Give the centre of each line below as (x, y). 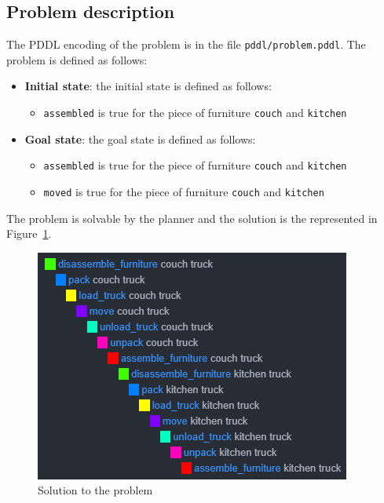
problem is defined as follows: (77, 59)
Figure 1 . (29, 233)
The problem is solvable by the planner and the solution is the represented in (192, 218)
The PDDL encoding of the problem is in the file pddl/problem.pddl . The (186, 44)
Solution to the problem (95, 490)
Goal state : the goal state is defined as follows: (140, 139)
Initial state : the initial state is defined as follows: (148, 86)
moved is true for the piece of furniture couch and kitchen (184, 191)
